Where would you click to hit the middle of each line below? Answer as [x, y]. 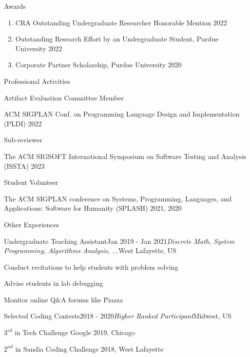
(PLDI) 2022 [23, 123]
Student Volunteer [31, 182]
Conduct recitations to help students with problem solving [91, 267]
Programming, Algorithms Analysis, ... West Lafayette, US [90, 250]
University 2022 [39, 48]
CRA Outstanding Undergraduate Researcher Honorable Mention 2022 [121, 22]
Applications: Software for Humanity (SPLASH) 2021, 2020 [93, 208]
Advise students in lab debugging [54, 283]
